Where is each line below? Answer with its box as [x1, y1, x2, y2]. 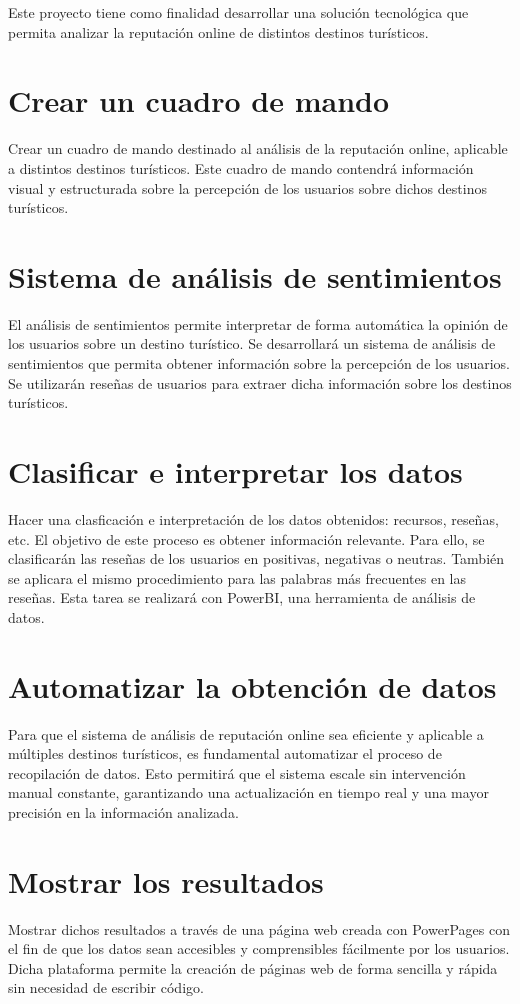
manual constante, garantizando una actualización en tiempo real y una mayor [8, 782, 489, 803]
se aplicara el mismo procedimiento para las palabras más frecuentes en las [8, 567, 467, 588]
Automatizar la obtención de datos [8, 665, 497, 706]
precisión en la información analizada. [8, 801, 239, 822]
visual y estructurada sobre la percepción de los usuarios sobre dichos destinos [8, 177, 487, 198]
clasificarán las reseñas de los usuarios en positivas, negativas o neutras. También [8, 548, 505, 569]
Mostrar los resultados [8, 860, 324, 901]
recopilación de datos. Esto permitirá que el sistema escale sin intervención [8, 762, 466, 783]
